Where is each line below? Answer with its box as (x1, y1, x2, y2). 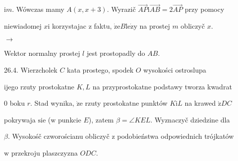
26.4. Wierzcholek (4, 65, 58, 75)
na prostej (139, 20, 170, 31)
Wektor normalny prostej (4, 48, 80, 58)
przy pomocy (184, 4, 225, 14)
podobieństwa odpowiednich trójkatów (117, 131, 234, 141)
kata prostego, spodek (67, 65, 134, 75)
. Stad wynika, (30, 98, 74, 108)
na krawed (184, 98, 216, 108)
